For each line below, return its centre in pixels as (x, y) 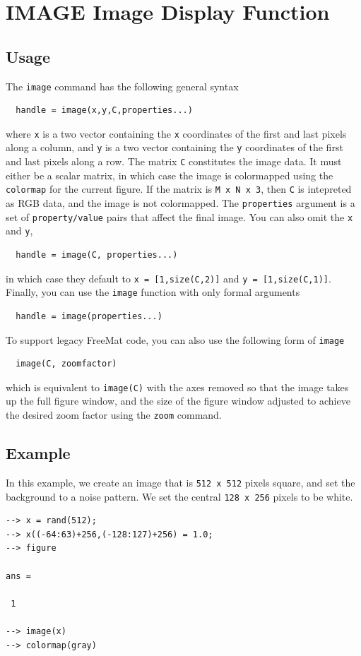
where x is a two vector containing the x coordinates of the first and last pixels (176, 133)
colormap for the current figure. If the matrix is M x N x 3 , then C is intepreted (179, 189)
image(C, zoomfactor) (66, 364)
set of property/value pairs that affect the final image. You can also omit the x (179, 216)
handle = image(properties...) (89, 316)
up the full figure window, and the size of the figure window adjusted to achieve (178, 401)
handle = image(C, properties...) (97, 255)
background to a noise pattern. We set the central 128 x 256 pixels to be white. (179, 496)
